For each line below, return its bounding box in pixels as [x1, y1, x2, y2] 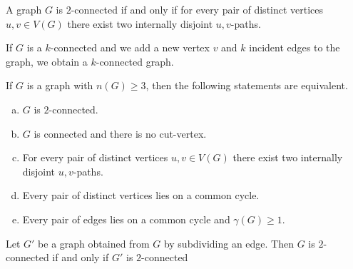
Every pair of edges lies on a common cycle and [22, 211, 230, 226]
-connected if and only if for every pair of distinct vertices [71, 2, 324, 16]
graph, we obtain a [6, 54, 88, 68]
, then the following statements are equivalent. [145, 78, 348, 93]
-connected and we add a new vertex [50, 40, 210, 55]
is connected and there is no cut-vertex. [34, 126, 207, 141]
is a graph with [26, 78, 93, 93]
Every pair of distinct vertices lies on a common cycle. [22, 188, 260, 203]
